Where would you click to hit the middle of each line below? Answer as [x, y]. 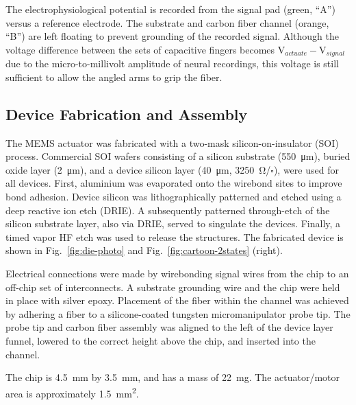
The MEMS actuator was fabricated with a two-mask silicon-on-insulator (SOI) [172, 142]
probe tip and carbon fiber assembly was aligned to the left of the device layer [169, 327]
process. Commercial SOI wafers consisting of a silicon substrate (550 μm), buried [178, 156]
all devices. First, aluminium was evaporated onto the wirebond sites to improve [174, 183]
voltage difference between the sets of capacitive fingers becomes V [145, 49]
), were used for [306, 169]
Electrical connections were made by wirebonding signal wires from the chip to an [177, 273]
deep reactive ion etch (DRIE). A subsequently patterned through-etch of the [168, 210]
